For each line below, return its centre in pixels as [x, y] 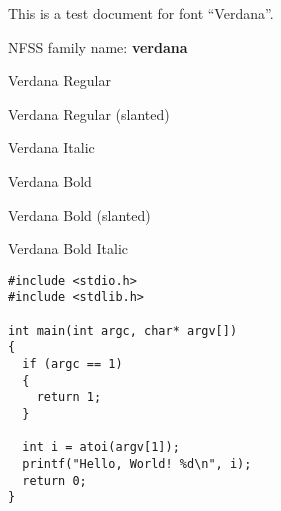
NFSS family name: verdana [98, 46]
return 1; [69, 397]
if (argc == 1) [72, 364]
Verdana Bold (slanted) [79, 214]
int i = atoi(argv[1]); [101, 447]
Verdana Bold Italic [68, 248]
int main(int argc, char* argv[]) [123, 330]
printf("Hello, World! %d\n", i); [137, 463]
